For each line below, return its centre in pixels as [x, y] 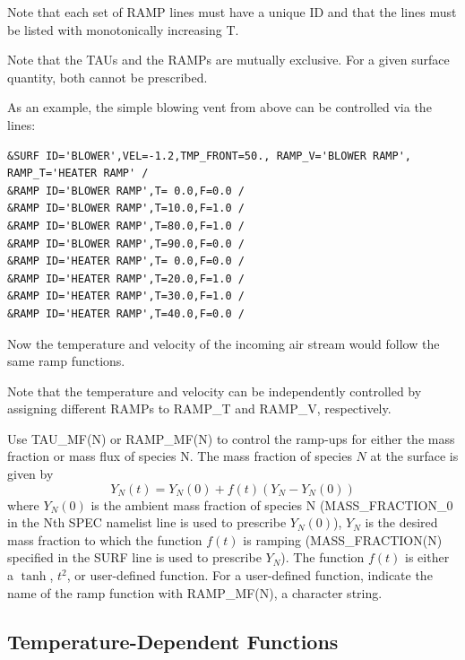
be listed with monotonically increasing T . [123, 29]
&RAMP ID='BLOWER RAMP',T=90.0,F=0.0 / [126, 243]
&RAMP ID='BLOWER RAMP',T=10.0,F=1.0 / [126, 208]
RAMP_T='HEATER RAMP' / [78, 174]
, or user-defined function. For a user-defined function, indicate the [250, 575]
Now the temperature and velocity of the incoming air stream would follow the [224, 343]
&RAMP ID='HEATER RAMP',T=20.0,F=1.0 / [126, 278]
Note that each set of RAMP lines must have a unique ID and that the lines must [232, 12]
